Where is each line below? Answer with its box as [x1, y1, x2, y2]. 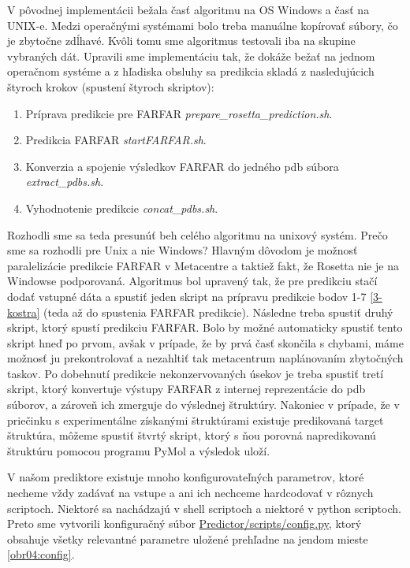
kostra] [7, 303, 40, 320]
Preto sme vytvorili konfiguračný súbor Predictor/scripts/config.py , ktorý [7, 515, 362, 532]
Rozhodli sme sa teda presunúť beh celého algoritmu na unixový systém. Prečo [7, 226, 388, 243]
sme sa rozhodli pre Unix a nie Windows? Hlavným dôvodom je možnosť [7, 242, 358, 258]
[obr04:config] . [7, 546, 75, 562]
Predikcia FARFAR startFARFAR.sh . [25, 132, 207, 148]
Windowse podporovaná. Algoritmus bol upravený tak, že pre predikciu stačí [7, 273, 378, 289]
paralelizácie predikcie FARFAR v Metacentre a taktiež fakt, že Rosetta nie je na [7, 257, 399, 273]
